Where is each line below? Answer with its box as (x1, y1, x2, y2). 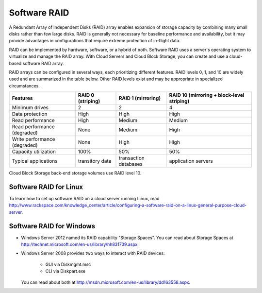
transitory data (78, 158, 112, 165)
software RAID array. (22, 60, 64, 66)
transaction (118, 155, 145, 161)
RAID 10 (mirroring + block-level (169, 92, 245, 99)
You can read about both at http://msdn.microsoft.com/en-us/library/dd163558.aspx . (21, 279, 191, 285)
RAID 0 (78, 92, 95, 99)
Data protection (12, 111, 48, 118)
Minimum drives (12, 104, 49, 111)
